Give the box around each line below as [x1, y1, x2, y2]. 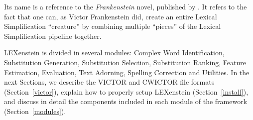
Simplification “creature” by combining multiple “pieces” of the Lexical [4, 21, 221, 31]
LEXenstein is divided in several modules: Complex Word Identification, [4, 47, 225, 58]
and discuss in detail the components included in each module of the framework [4, 96, 248, 107]
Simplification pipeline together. [4, 30, 102, 41]
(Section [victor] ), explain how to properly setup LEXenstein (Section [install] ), [4, 86, 249, 97]
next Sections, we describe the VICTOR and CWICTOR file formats [4, 77, 215, 87]
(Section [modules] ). [4, 106, 66, 116]
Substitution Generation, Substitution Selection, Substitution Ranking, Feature [4, 57, 246, 67]
